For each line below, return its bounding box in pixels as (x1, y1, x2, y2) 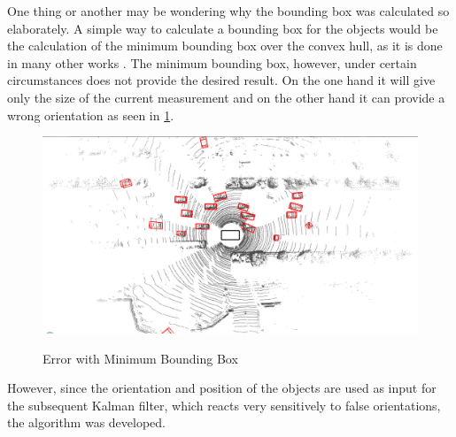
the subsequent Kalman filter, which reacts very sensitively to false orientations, (7, 395, 441, 414)
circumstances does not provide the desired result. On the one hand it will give (7, 71, 436, 89)
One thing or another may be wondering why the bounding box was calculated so (7, 2, 450, 19)
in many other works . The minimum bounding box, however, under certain (7, 53, 417, 72)
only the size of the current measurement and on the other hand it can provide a (7, 88, 445, 106)
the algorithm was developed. (7, 413, 166, 432)
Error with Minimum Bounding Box (43, 349, 238, 367)
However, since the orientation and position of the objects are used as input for (7, 379, 437, 397)
